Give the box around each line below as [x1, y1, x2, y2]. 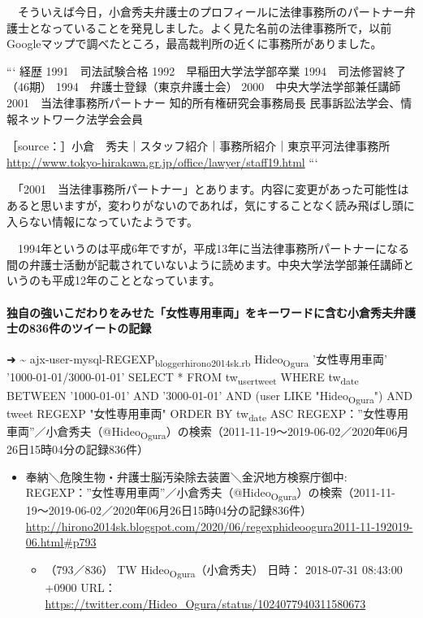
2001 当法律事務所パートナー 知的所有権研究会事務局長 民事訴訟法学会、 [6, 94, 401, 111]
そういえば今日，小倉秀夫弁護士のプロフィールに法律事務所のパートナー [17, 3, 404, 20]
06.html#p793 [25, 533, 97, 551]
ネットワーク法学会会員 [17, 110, 143, 127]
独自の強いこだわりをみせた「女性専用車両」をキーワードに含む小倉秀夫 [6, 303, 393, 320]
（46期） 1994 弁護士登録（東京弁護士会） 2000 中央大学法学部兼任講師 [6, 78, 401, 95]
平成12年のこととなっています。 [51, 272, 221, 289]
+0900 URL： [45, 579, 116, 596]
